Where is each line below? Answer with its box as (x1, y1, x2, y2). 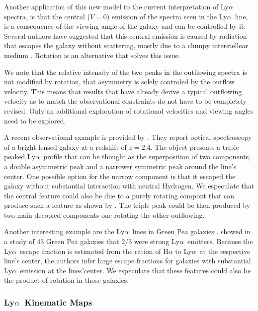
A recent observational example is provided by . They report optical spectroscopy (4, 132, 252, 142)
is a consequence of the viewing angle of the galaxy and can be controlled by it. (4, 21, 246, 31)
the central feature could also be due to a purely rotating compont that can (4, 190, 235, 200)
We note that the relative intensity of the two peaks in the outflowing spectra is (4, 66, 247, 77)
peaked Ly (4, 151, 36, 162)
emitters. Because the (187, 236, 253, 247)
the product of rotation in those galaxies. (4, 275, 129, 285)
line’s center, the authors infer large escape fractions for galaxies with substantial (4, 255, 251, 266)
